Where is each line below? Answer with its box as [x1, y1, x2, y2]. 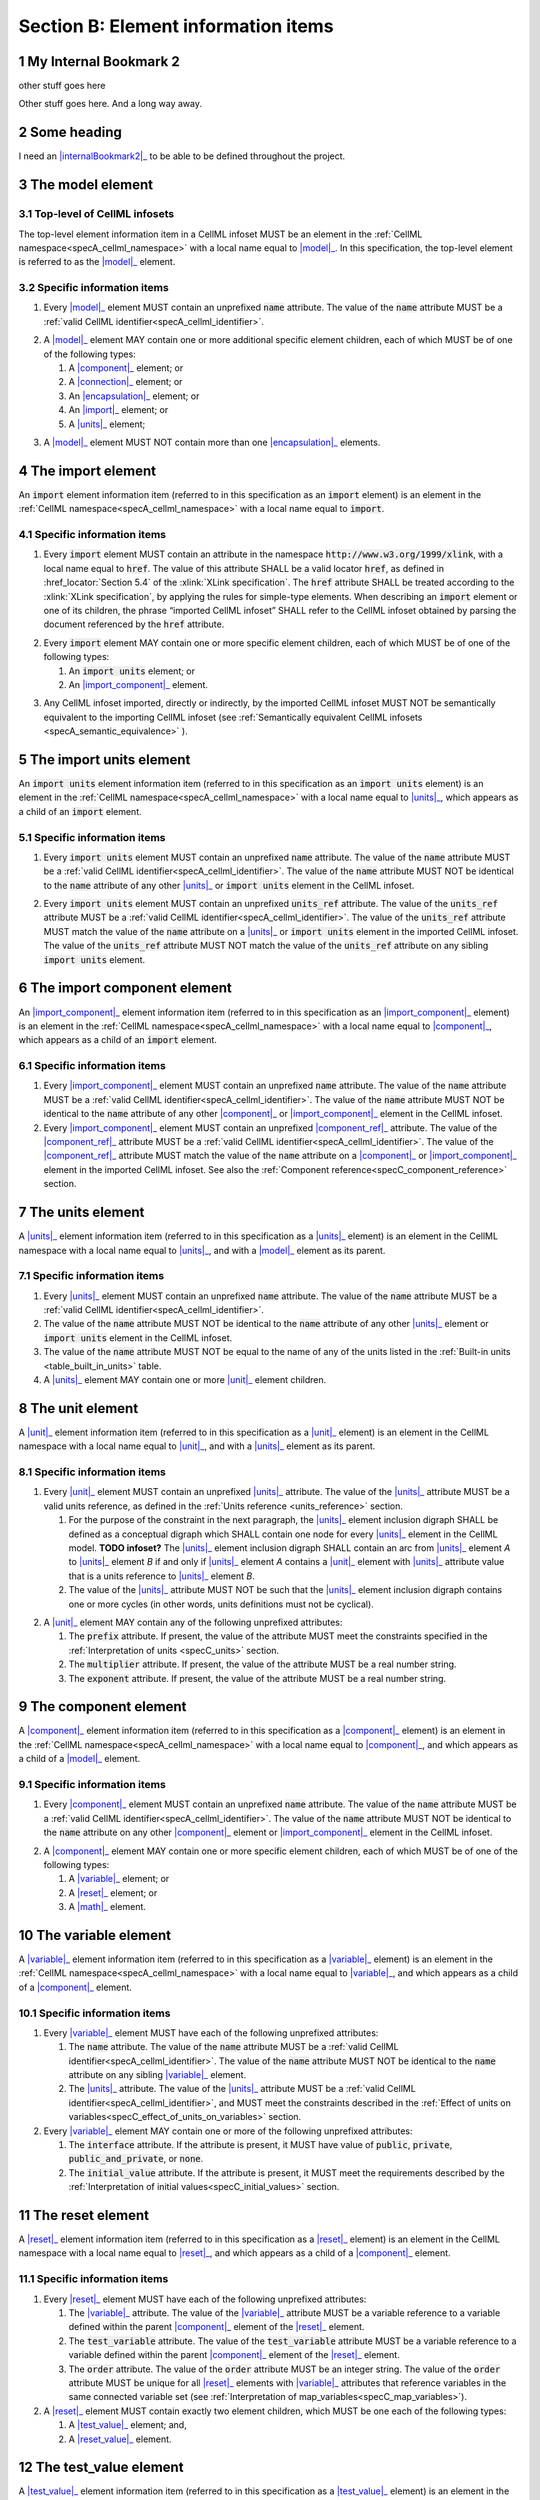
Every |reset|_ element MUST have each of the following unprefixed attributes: [43, 2293, 367, 2305]
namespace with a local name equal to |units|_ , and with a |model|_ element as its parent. [18, 1244, 386, 1256]
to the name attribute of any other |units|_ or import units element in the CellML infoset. [43, 879, 415, 891]
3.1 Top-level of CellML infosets [18, 207, 175, 221]
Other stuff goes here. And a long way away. [18, 98, 203, 110]
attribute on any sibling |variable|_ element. [68, 2069, 247, 2081]
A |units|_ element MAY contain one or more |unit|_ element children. [43, 1373, 327, 1385]
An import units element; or [68, 665, 195, 677]
